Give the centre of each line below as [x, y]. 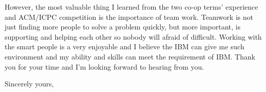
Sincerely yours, [29, 84]
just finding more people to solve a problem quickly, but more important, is [123, 27]
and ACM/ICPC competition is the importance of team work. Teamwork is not [129, 17]
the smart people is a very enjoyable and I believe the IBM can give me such [125, 47]
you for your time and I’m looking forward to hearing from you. [104, 66]
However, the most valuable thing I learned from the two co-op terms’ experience [131, 7]
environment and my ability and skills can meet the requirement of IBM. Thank [130, 56]
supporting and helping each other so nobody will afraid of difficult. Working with [133, 36]
